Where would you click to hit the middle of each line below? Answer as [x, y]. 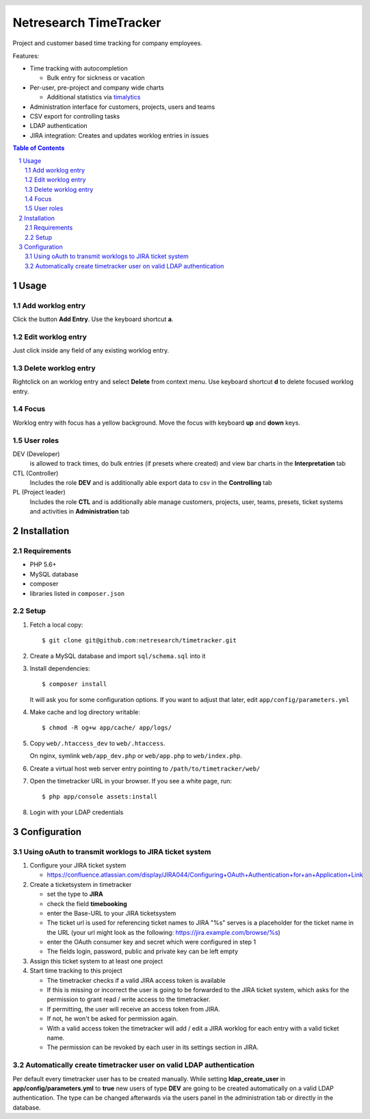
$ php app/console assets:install [100, 797]
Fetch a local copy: [56, 625]
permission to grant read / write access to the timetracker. [129, 999]
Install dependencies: [60, 668]
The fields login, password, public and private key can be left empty [143, 951]
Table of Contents [39, 148]
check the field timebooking [87, 903]
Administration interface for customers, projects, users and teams [122, 107]
